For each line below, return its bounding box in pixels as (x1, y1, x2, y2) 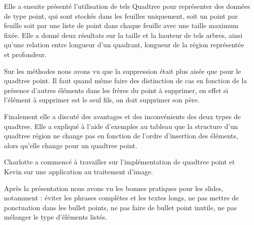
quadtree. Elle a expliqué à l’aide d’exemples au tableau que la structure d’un (4, 121, 238, 131)
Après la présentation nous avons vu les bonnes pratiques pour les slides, (4, 183, 223, 193)
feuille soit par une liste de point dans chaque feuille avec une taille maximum (4, 20, 239, 31)
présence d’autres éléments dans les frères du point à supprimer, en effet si (4, 85, 228, 95)
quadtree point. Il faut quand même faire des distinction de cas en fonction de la (4, 75, 247, 86)
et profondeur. (4, 49, 47, 59)
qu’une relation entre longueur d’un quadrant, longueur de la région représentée (4, 39, 244, 50)
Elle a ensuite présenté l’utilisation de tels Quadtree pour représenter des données (4, 1, 250, 11)
